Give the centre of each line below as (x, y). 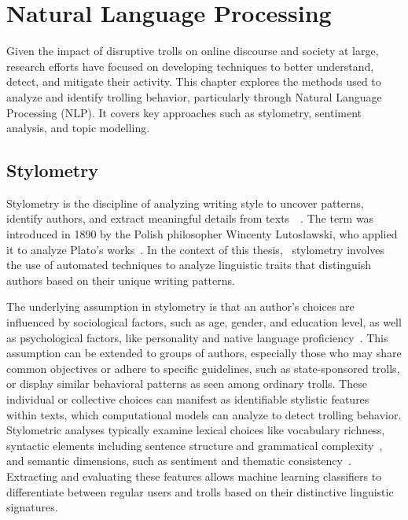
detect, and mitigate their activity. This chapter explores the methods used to (194, 81)
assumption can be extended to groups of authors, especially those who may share (204, 353)
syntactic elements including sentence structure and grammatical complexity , (195, 445)
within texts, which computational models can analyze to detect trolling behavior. (204, 414)
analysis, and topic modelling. (78, 128)
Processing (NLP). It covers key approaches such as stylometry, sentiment (184, 112)
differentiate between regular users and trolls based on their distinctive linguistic (200, 491)
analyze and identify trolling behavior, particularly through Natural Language (194, 96)
